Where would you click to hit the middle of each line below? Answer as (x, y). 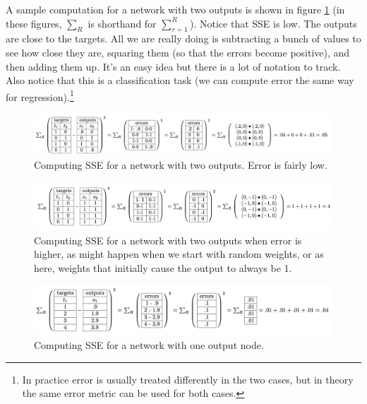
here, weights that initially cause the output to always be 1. (163, 267)
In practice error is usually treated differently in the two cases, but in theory (188, 379)
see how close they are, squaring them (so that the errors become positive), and (178, 52)
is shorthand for (122, 23)
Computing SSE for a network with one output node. (149, 345)
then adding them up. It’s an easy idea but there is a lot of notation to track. (173, 66)
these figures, (34, 23)
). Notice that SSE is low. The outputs (273, 23)
